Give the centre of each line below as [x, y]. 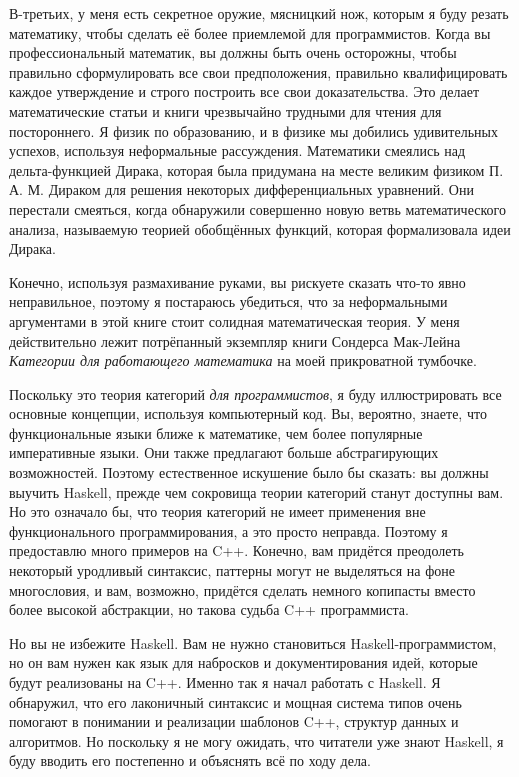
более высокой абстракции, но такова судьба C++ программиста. [209, 609]
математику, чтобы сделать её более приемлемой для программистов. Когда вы [250, 32]
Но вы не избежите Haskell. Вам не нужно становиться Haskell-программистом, [253, 642]
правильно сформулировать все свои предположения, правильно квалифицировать [258, 71]
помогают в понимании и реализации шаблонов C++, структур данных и [234, 721]
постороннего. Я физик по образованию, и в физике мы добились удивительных [253, 130]
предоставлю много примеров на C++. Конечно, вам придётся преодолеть [236, 550]
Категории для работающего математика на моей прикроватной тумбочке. [243, 360]
